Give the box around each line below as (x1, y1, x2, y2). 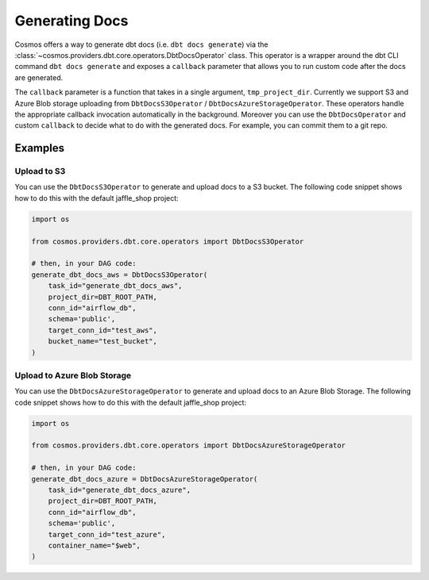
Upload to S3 (14, 166, 66, 177)
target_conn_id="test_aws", (48, 325, 158, 335)
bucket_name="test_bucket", (48, 337, 158, 346)
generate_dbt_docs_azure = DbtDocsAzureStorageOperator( (31, 474, 258, 483)
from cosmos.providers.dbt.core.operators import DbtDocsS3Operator (31, 236, 304, 246)
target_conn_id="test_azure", (48, 530, 166, 539)
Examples (14, 141, 65, 155)
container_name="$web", (48, 540, 141, 550)
